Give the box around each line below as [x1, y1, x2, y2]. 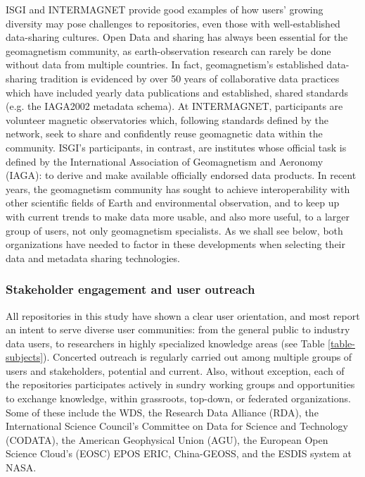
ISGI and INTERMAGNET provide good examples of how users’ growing [6, 2, 324, 16]
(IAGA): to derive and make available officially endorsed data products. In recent [6, 168, 357, 182]
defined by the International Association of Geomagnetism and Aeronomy [6, 154, 324, 168]
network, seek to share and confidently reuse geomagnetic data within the [6, 126, 323, 141]
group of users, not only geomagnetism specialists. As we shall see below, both [6, 223, 343, 237]
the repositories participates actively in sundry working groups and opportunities [6, 377, 355, 392]
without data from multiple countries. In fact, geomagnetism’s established [6, 57, 324, 72]
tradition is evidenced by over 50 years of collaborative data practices [40, 70, 340, 85]
